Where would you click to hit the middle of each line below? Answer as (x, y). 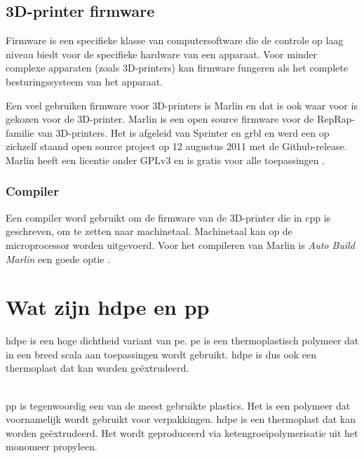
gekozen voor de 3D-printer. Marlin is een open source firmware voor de (160, 119)
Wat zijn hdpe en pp (108, 307)
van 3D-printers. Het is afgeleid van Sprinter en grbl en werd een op (183, 132)
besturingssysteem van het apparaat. (84, 81)
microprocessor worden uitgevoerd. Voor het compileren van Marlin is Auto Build (180, 244)
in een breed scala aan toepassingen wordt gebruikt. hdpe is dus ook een (161, 354)
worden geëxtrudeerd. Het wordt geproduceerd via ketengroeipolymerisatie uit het (182, 432)
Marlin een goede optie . (58, 258)
